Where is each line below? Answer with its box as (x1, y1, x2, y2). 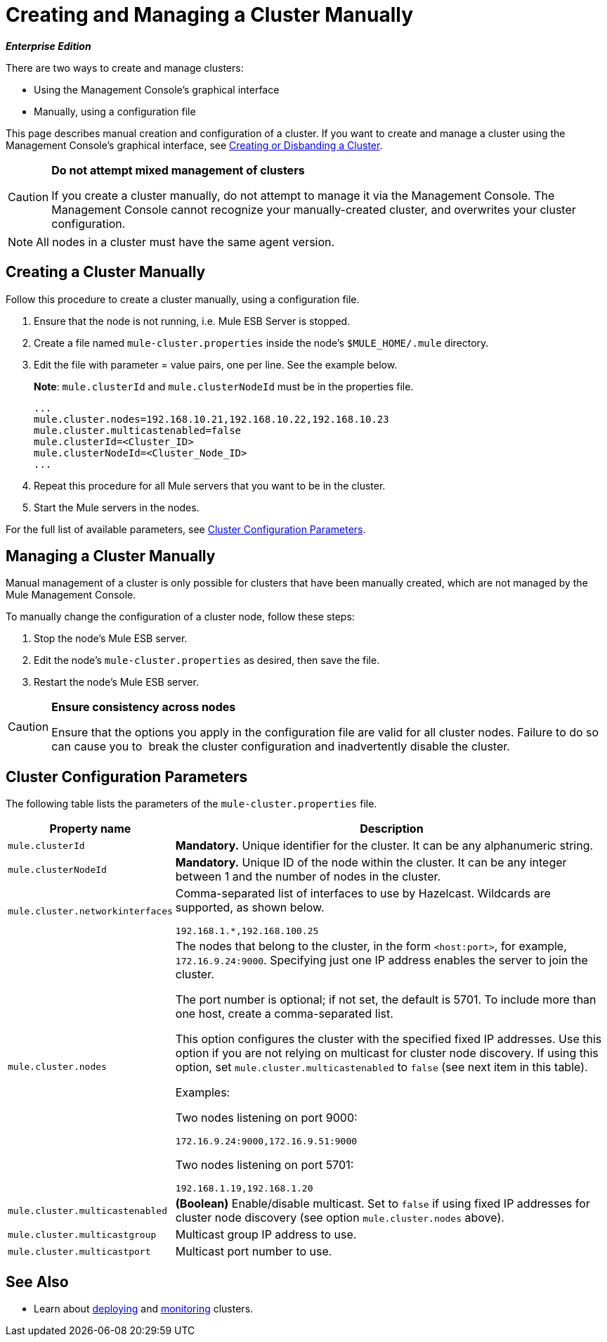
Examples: (175, 1085, 230, 1100)
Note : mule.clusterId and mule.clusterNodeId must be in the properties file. (34, 380, 414, 392)
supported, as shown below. (175, 900, 325, 915)
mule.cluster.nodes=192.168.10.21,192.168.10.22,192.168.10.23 (34, 413, 389, 425)
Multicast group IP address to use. (175, 1227, 357, 1242)
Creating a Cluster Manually (6, 263, 206, 281)
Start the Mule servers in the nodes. (34, 501, 200, 513)
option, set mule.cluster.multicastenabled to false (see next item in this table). (175, 1060, 588, 1075)
